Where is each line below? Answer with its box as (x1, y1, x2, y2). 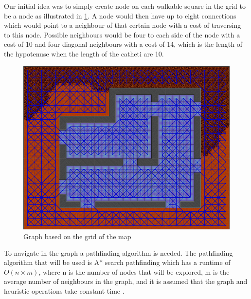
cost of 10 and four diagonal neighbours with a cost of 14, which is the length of (4, 39, 243, 49)
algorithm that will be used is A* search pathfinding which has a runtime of (4, 257, 231, 267)
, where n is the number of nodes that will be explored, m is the (38, 266, 230, 277)
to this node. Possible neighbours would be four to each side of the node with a (4, 29, 240, 39)
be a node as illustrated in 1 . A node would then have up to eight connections (4, 10, 236, 20)
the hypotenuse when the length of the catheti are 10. (4, 48, 164, 58)
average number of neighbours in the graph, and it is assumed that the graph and (4, 276, 248, 286)
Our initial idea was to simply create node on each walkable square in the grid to (4, 1, 246, 11)
